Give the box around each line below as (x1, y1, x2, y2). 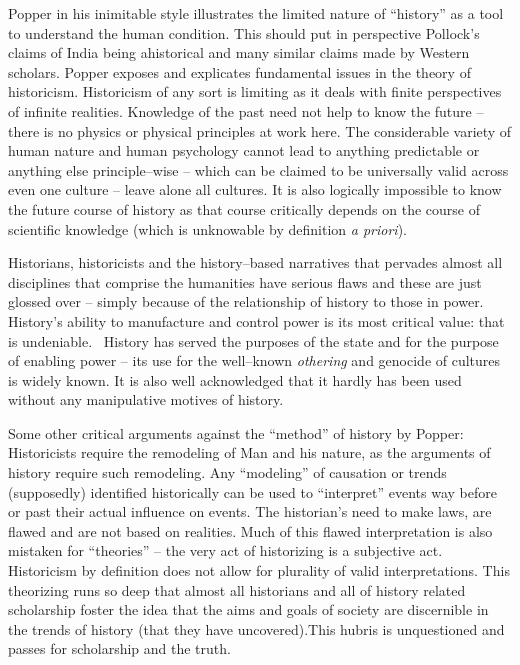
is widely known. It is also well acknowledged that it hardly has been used (8, 369, 462, 390)
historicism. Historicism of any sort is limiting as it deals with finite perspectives (8, 81, 502, 102)
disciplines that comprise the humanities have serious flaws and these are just (8, 271, 482, 292)
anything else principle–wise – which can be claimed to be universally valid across (8, 159, 509, 180)
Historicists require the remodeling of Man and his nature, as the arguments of (8, 442, 491, 463)
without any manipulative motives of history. (8, 389, 284, 410)
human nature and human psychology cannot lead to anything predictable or (8, 140, 480, 161)
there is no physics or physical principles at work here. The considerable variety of (8, 120, 512, 141)
